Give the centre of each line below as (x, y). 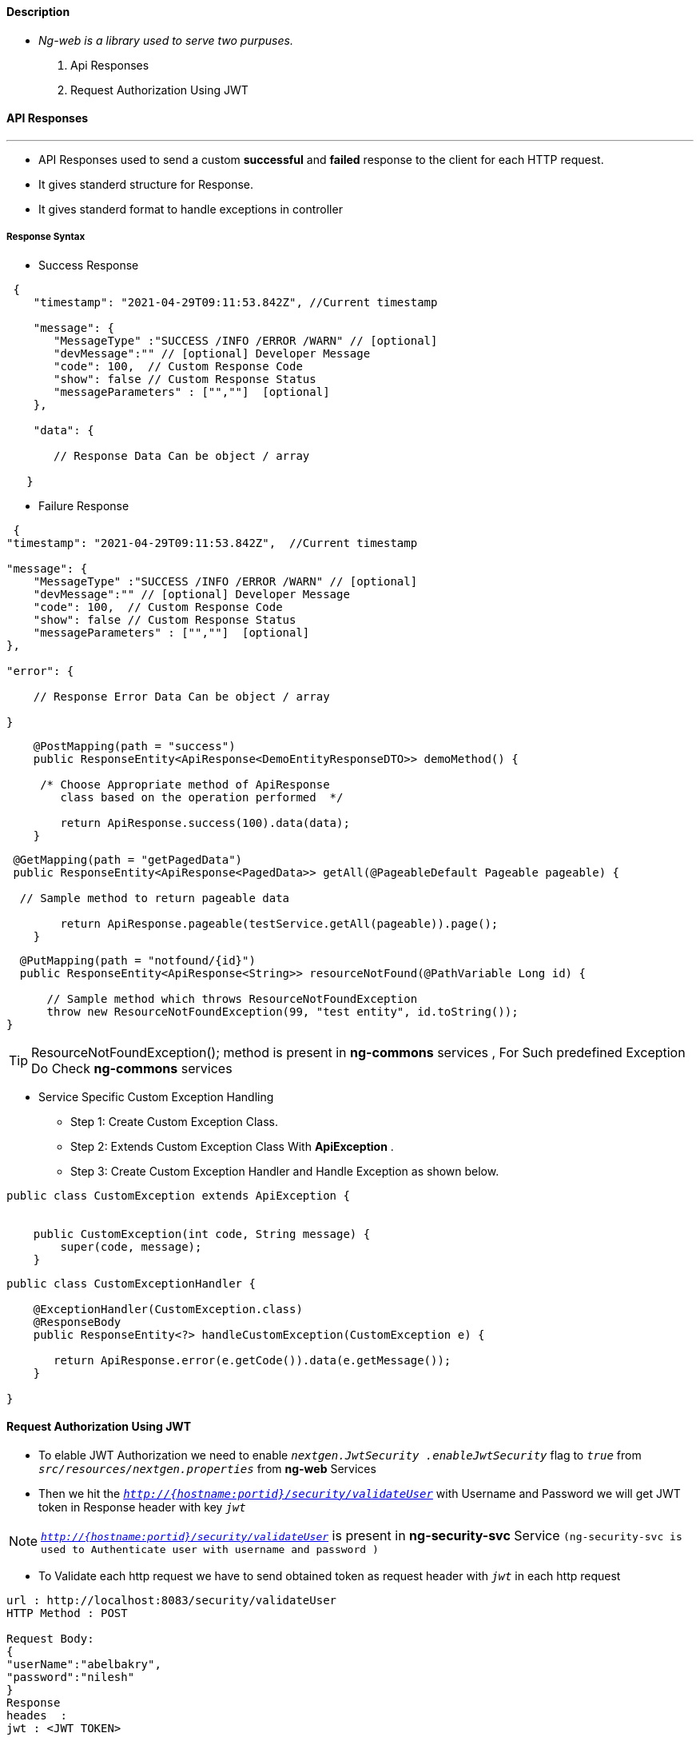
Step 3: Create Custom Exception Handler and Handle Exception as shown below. (285, 1171)
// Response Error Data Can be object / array (181, 696)
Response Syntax (46, 237)
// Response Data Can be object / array (182, 455)
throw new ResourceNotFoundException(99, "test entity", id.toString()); (282, 1011)
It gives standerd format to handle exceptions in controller (191, 209)
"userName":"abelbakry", (84, 1664)
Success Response (89, 265)
